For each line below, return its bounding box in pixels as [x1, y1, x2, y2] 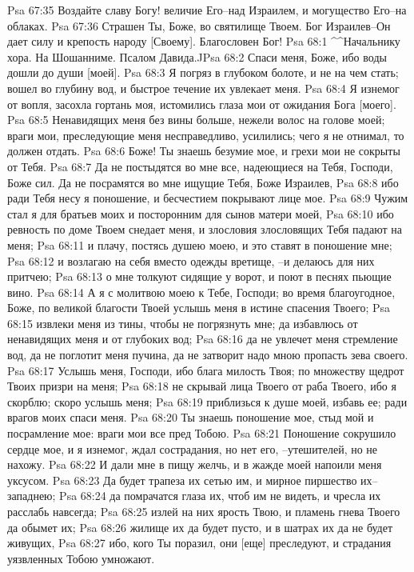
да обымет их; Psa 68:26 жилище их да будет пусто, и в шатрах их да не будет [7, 518, 393, 535]
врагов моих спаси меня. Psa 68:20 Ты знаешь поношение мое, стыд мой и [7, 409, 374, 426]
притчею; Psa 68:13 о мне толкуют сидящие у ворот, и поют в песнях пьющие [7, 268, 392, 285]
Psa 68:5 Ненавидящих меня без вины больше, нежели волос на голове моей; [7, 111, 385, 128]
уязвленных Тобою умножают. [7, 550, 155, 566]
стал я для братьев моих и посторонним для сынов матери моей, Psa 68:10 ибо [7, 205, 394, 222]
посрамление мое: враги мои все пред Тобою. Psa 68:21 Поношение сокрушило [7, 425, 396, 442]
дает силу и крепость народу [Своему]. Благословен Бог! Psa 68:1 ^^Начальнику [7, 33, 400, 50]
